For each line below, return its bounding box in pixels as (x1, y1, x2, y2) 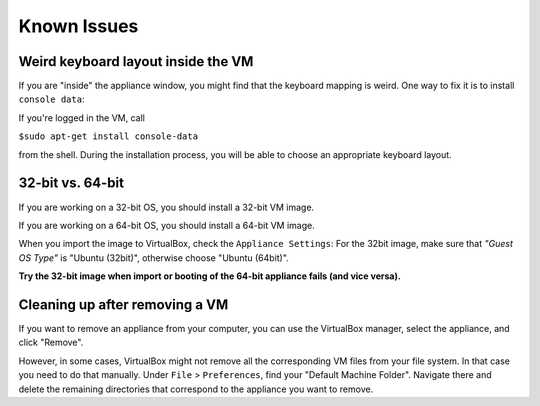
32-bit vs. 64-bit (18, 175, 125, 192)
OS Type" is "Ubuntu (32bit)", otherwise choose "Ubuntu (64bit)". (18, 251, 289, 264)
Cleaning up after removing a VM (18, 296, 229, 313)
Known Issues (18, 15, 139, 37)
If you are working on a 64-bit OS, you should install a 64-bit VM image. (18, 219, 315, 231)
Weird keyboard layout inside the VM (18, 53, 254, 70)
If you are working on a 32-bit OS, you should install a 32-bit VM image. (18, 201, 315, 213)
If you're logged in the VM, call (18, 111, 145, 124)
